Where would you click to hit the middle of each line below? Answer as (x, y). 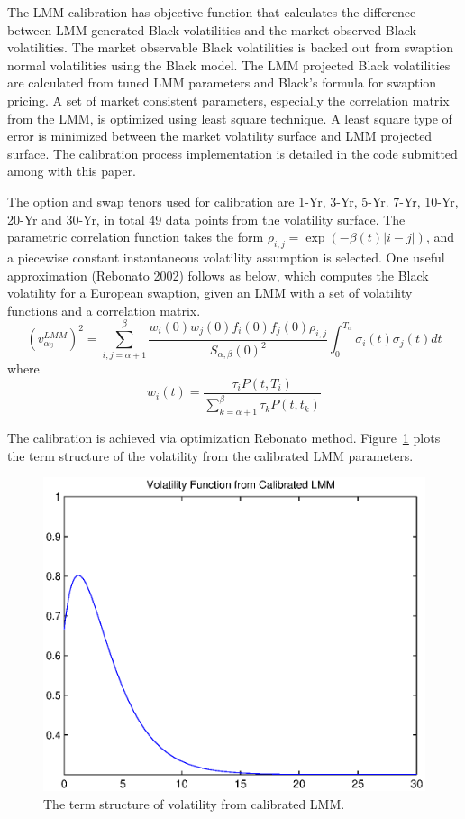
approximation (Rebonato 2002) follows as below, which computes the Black (218, 275)
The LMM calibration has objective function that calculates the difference (212, 12)
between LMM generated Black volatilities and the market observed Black (212, 29)
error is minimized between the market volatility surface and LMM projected (220, 136)
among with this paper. (72, 171)
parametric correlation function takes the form (136, 237)
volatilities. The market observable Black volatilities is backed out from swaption (230, 47)
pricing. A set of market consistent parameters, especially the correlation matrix (228, 100)
